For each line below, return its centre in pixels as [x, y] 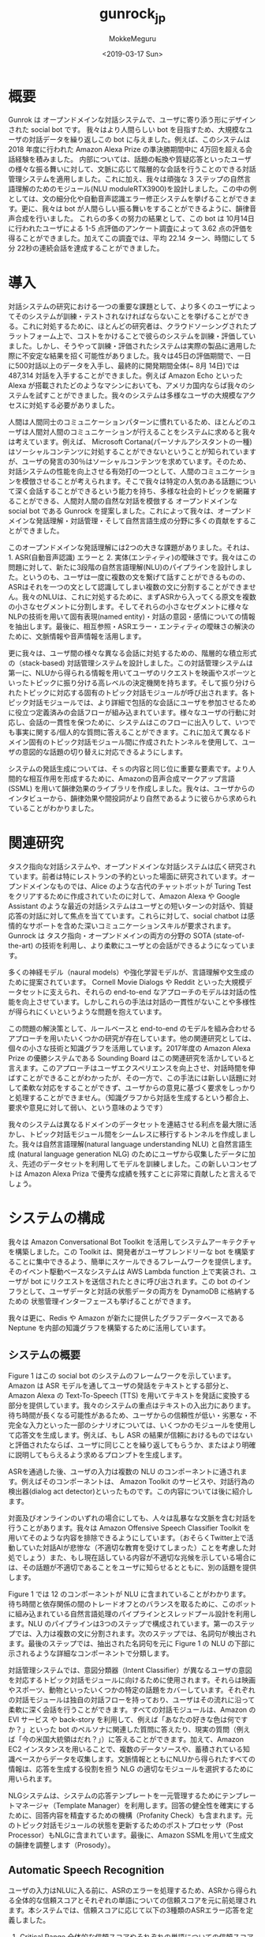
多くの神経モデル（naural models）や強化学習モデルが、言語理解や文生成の [131, 972]
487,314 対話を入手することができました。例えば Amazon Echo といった [125, 375]
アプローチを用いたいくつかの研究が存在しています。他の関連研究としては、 [132, 1038]
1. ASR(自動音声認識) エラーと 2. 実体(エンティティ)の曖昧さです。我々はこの [132, 557]
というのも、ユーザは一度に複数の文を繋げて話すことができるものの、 [136, 577]
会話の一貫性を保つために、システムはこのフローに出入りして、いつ [139, 722]
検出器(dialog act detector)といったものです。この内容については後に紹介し [131, 1491]
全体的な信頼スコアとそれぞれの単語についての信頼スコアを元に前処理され [135, 1900]
